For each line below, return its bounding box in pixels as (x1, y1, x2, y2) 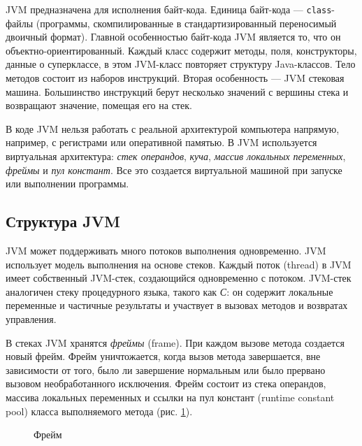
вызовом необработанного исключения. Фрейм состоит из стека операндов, (6, 376, 326, 391)
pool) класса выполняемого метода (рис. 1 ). (6, 403, 193, 418)
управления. (6, 311, 57, 326)
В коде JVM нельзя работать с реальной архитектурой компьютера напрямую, (6, 121, 340, 136)
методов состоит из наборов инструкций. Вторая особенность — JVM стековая (6, 71, 345, 85)
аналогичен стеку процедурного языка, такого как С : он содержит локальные (6, 284, 333, 298)
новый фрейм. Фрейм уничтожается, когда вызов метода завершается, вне (6, 349, 321, 364)
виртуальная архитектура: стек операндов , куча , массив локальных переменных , (6, 149, 346, 163)
